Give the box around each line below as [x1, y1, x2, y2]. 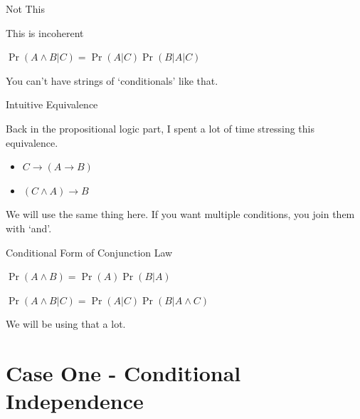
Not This [6, 1, 45, 16]
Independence [6, 386, 144, 415]
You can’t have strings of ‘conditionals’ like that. [6, 73, 218, 88]
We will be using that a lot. [6, 316, 126, 331]
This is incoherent [6, 25, 84, 40]
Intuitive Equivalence [6, 97, 98, 112]
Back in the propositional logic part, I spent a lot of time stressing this [6, 120, 314, 135]
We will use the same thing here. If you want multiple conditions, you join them [6, 207, 355, 222]
